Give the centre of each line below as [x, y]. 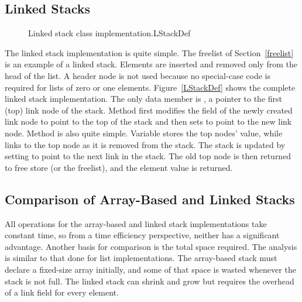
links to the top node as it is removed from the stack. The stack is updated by [145, 144]
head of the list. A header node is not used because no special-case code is [138, 75]
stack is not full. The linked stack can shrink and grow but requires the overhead [150, 281]
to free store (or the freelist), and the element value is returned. [119, 167]
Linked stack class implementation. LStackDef [109, 33]
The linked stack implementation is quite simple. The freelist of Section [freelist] [149, 52]
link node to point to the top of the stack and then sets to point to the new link [148, 121]
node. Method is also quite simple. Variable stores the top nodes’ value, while [144, 133]
